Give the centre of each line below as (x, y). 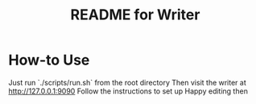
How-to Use (49, 60)
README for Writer (135, 15)
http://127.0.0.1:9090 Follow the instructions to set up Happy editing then (128, 91)
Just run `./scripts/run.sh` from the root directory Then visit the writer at (128, 82)
